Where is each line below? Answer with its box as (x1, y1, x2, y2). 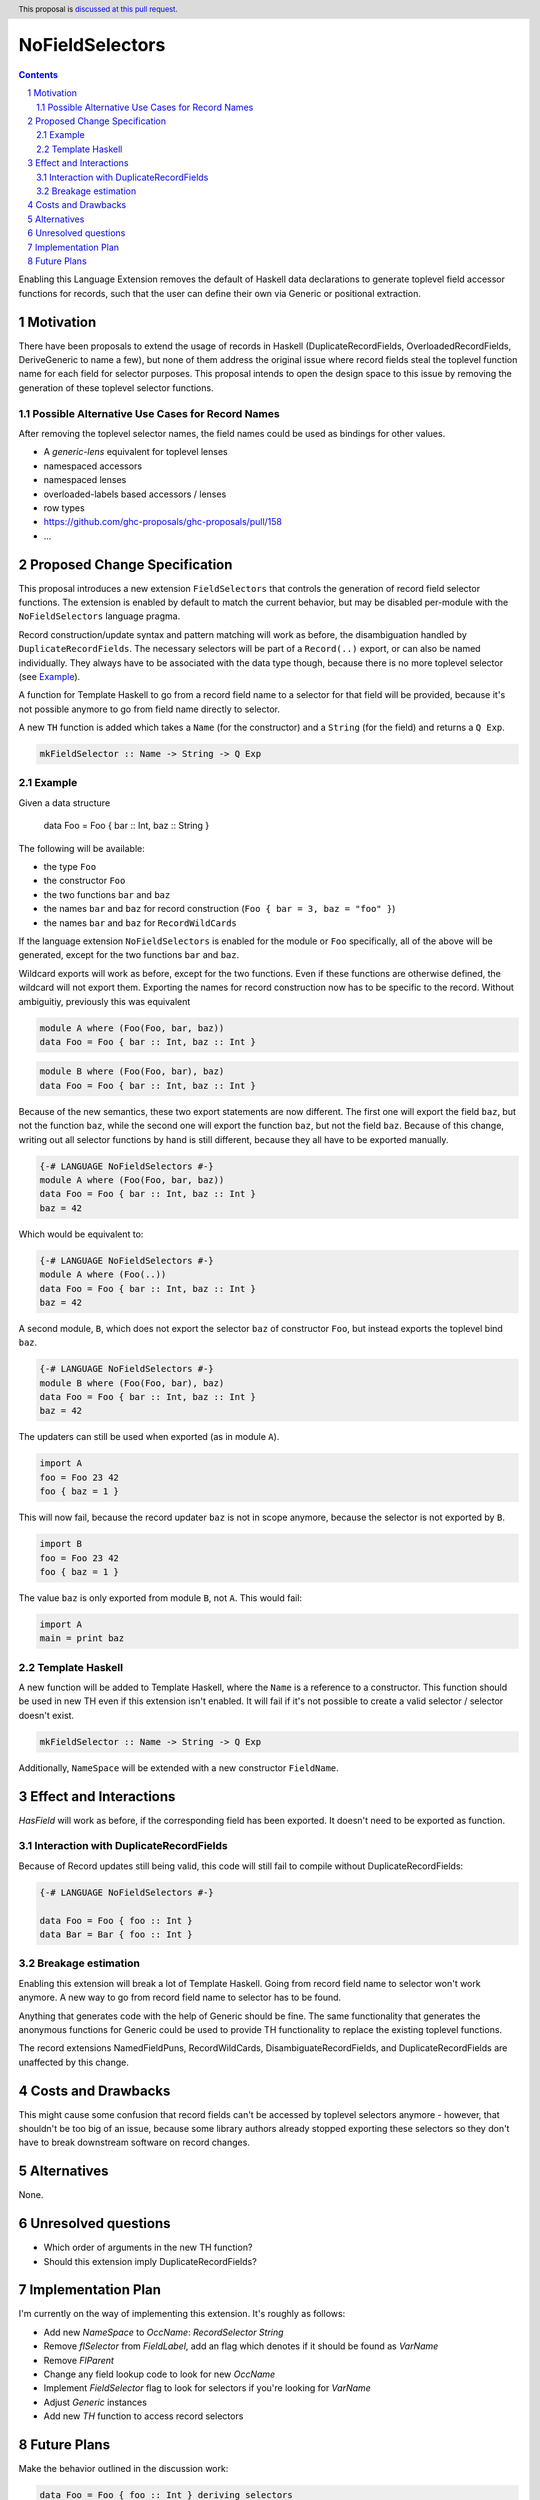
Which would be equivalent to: (18, 1228, 144, 1240)
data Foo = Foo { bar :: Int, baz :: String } (43, 820, 210, 832)
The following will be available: (18, 842, 145, 854)
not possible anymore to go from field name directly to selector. (18, 703, 280, 715)
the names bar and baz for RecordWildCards (43, 916, 237, 929)
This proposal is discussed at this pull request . (18, 4, 179, 14)
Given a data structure (18, 796, 111, 809)
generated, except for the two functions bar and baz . (18, 949, 240, 961)
